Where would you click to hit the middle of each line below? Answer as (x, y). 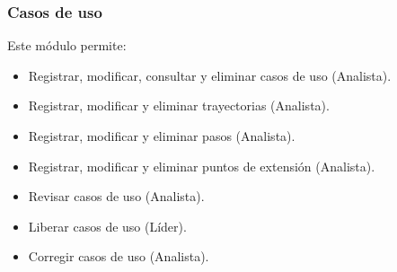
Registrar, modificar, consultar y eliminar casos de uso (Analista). (210, 75)
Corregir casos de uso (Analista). (119, 256)
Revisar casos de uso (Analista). (116, 196)
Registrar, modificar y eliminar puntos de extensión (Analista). (202, 166)
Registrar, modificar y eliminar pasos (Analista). (162, 136)
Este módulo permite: (67, 45)
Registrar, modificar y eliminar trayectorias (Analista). (179, 105)
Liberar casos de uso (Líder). (107, 226)
